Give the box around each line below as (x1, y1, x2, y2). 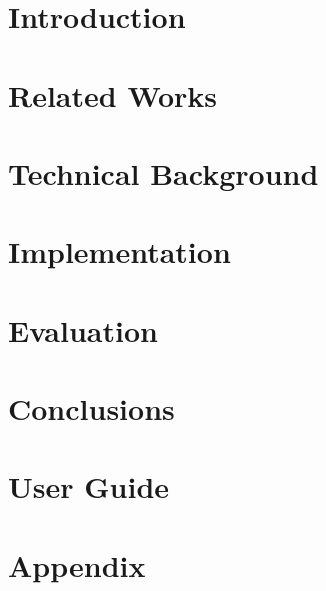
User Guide (8, 466, 170, 507)
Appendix (8, 544, 146, 585)
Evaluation (8, 309, 158, 350)
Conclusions (8, 388, 175, 429)
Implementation (8, 231, 231, 272)
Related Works (8, 74, 218, 115)
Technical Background (8, 152, 319, 193)
